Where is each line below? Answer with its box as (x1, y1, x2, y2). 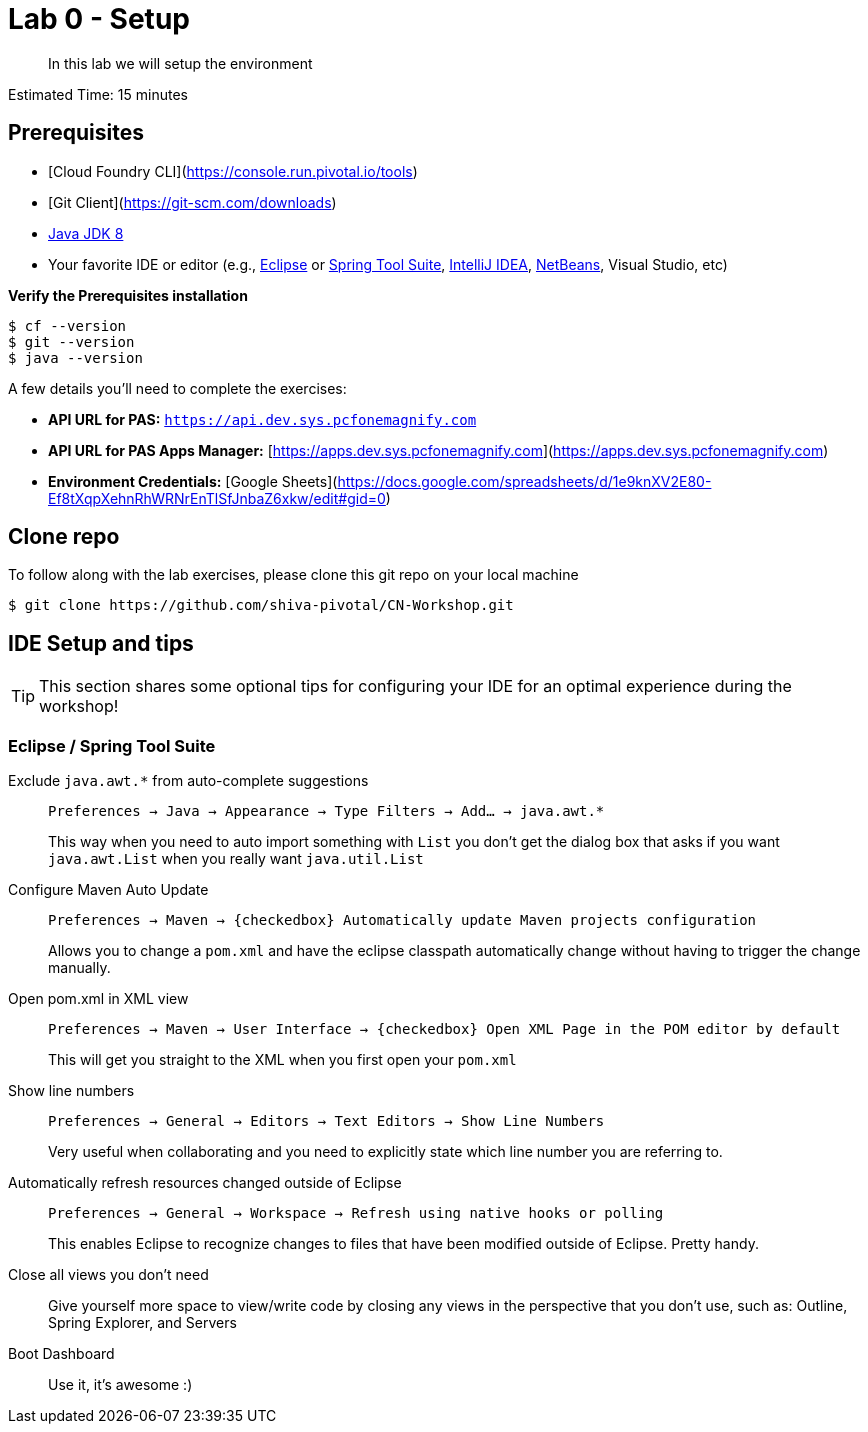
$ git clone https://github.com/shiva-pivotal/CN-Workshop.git (8, 597, 514, 614)
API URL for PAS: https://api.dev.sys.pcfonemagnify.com (48, 410, 477, 428)
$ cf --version (8, 317, 127, 334)
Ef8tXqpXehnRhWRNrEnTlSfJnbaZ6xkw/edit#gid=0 (48, 489, 386, 507)
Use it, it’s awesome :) (48, 1376, 193, 1394)
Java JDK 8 (48, 224, 124, 242)
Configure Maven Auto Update (8, 881, 209, 899)
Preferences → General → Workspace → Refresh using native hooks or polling (48, 1205, 664, 1222)
